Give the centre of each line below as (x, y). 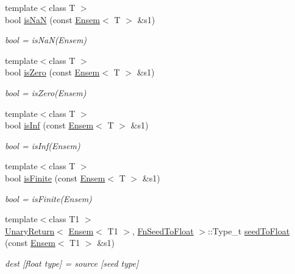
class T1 (64, 219)
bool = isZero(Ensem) (46, 92)
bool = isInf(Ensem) (43, 145)
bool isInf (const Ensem (49, 125)
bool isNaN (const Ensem (52, 19)
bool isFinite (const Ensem (55, 177)
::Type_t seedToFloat (249, 230)
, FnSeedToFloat (163, 230)
